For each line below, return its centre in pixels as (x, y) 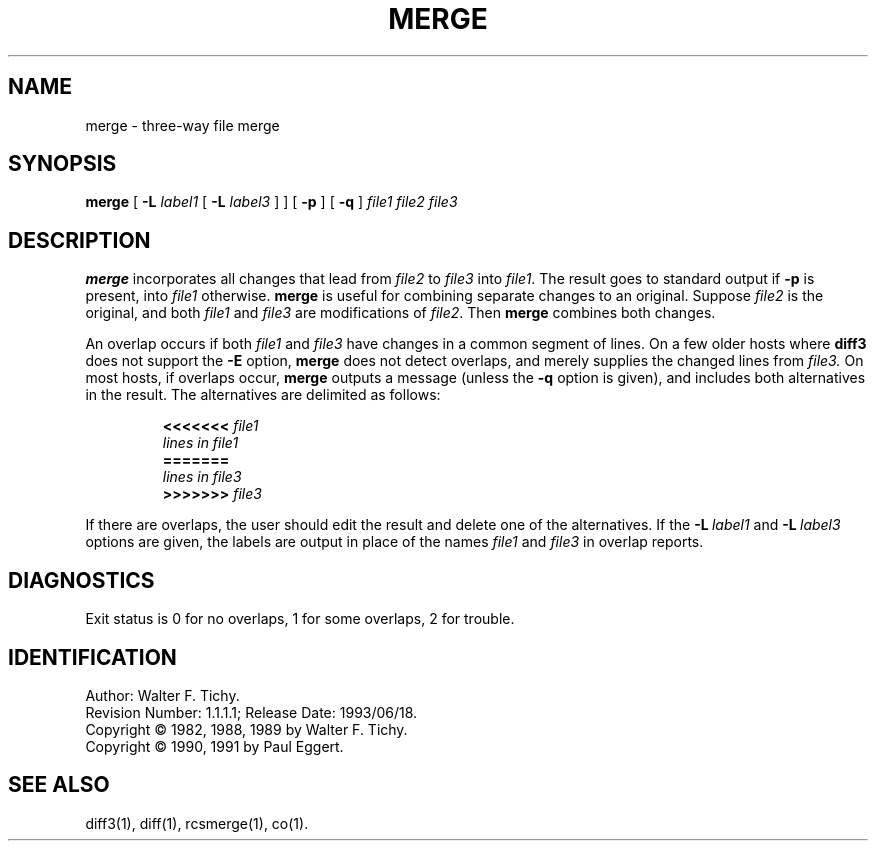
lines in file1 (200, 443)
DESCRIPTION (79, 240)
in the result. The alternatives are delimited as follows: (263, 395)
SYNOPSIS (62, 164)
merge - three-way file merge (182, 125)
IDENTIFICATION (92, 657)
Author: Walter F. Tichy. (162, 695)
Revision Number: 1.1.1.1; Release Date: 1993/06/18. (251, 712)
